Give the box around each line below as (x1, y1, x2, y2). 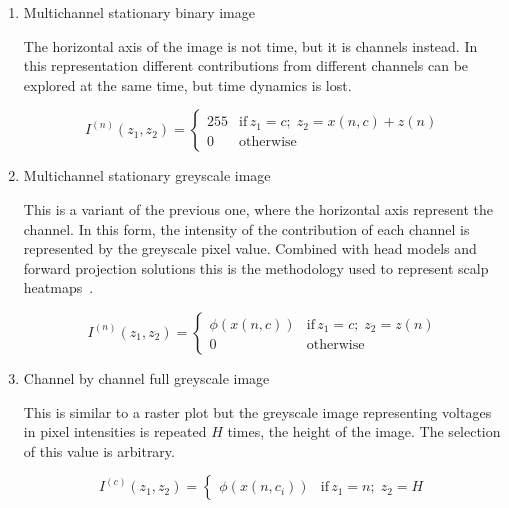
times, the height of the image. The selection (227, 421, 501, 442)
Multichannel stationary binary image (23, 2, 255, 22)
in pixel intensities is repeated (23, 421, 207, 442)
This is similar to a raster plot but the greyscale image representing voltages (23, 401, 492, 422)
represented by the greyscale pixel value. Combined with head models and (23, 238, 477, 259)
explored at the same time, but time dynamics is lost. (23, 74, 352, 95)
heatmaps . (23, 277, 94, 298)
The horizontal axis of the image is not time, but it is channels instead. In (23, 35, 478, 56)
